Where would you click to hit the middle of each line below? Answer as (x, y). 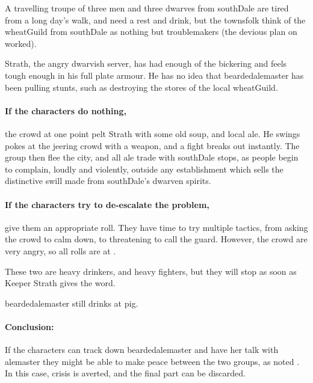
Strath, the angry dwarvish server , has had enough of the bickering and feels (146, 63)
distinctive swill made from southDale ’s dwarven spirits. (108, 181)
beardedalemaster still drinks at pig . (72, 303)
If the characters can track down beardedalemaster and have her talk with (142, 350)
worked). (21, 43)
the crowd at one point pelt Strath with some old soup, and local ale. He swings (153, 133)
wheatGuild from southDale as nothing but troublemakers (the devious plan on (151, 32)
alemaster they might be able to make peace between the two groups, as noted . (152, 361)
